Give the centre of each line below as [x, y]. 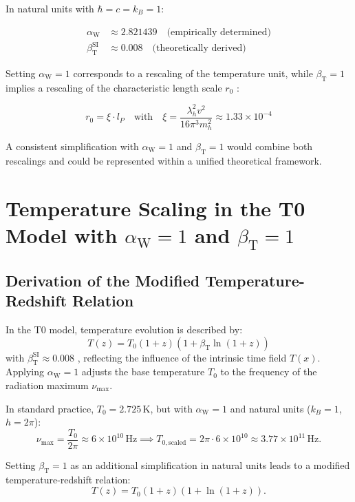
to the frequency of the [269, 372]
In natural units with [50, 8]
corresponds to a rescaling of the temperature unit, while [193, 73]
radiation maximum [47, 385]
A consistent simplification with [72, 146]
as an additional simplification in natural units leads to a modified [210, 464]
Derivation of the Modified [103, 280]
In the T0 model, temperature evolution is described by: [124, 329]
